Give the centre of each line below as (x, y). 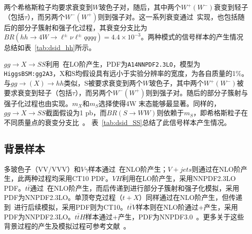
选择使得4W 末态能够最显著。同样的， (160, 103)
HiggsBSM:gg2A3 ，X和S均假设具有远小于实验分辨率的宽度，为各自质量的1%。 (126, 73)
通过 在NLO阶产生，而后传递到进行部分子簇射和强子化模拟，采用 (135, 188)
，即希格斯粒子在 (221, 113)
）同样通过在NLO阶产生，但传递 (191, 197)
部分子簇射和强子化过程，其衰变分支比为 (82, 27)
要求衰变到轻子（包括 (38, 92)
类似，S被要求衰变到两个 (103, 83)
